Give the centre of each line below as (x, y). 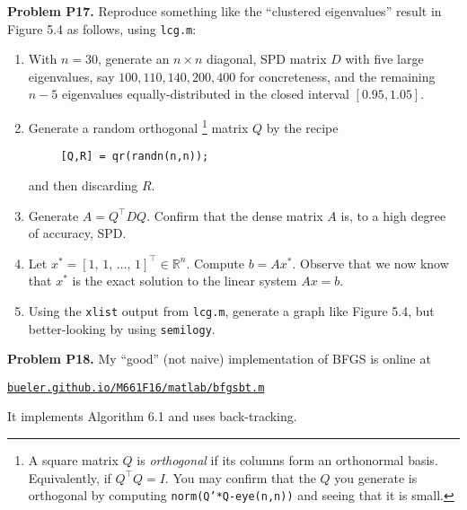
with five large (384, 59)
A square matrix (73, 460)
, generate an (134, 59)
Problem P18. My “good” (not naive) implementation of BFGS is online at (219, 359)
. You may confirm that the (240, 477)
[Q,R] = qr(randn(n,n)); (135, 157)
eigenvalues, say (71, 76)
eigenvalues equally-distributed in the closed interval (205, 94)
